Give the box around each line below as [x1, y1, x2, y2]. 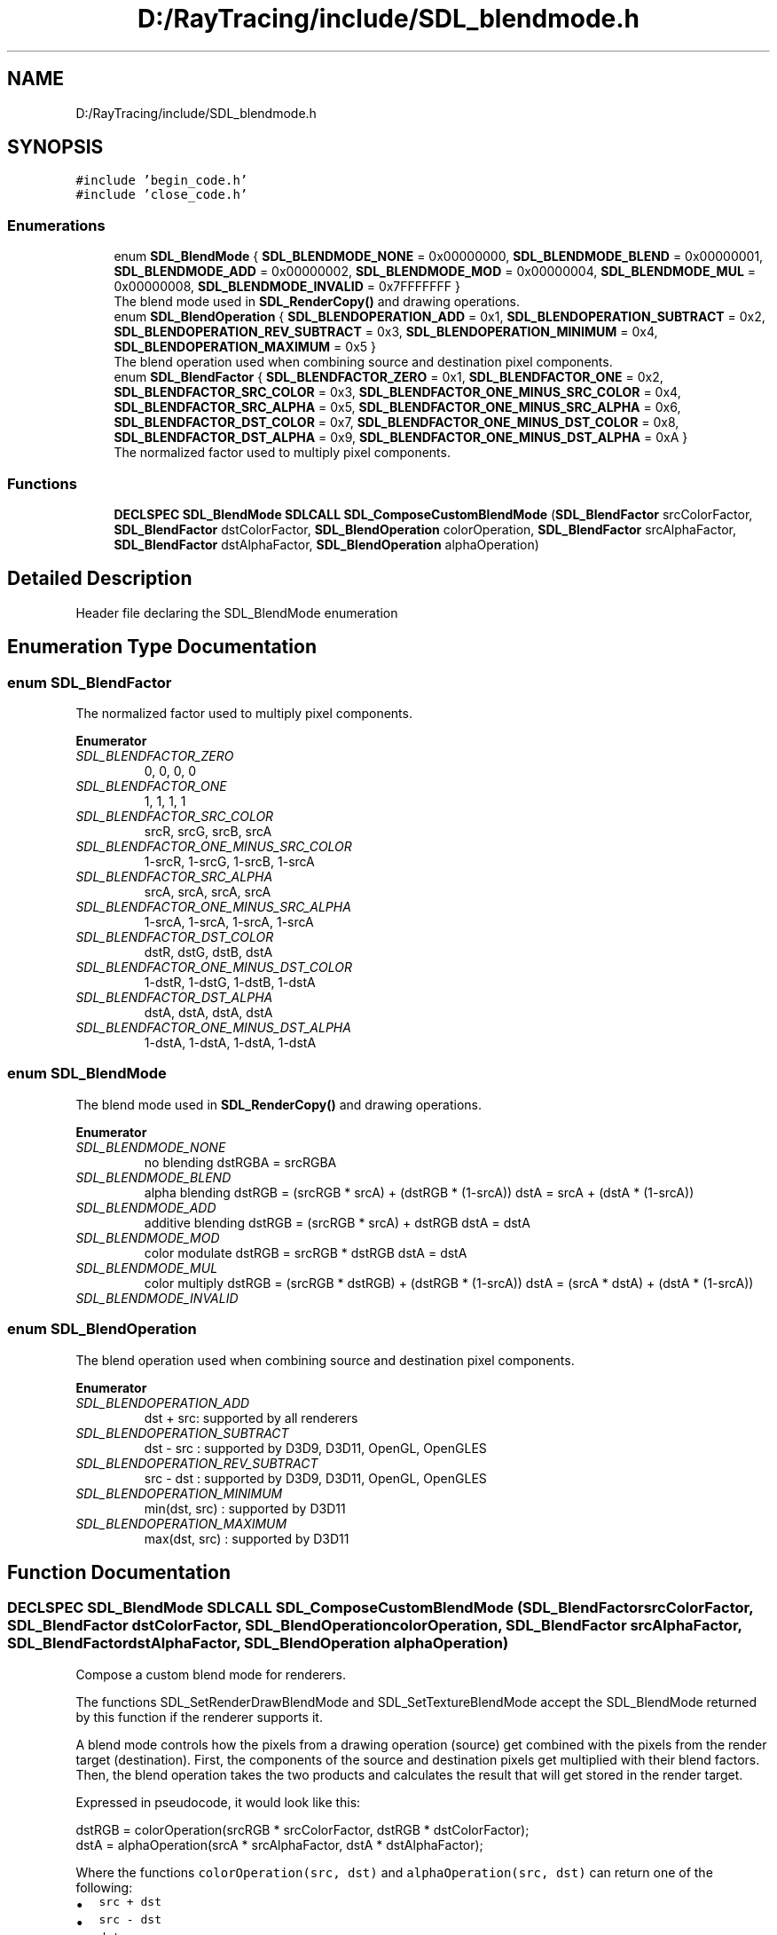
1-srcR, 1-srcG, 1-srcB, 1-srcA [144, 854, 315, 869]
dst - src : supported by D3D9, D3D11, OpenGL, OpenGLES [144, 1440, 487, 1456]
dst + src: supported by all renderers [144, 1410, 358, 1426]
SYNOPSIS [7, 136, 104, 159]
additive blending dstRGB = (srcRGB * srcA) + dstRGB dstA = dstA [144, 1214, 530, 1230]
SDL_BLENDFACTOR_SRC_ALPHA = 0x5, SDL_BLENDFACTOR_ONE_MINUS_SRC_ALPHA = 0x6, [114, 399, 681, 415]
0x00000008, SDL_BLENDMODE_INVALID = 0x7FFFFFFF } [114, 279, 461, 295]
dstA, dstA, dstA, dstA [144, 1005, 273, 1020]
